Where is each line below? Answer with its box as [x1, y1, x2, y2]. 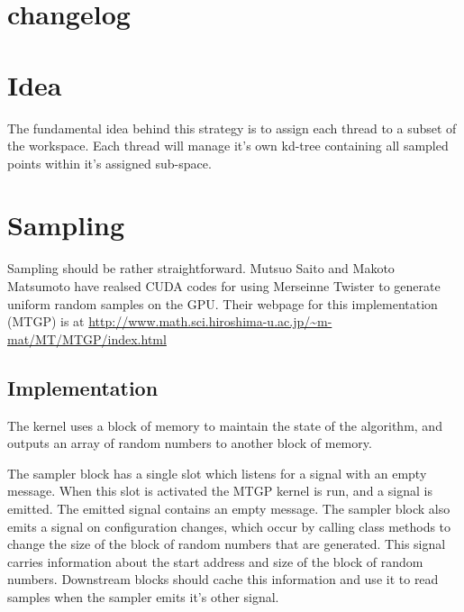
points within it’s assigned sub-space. [7, 153, 212, 172]
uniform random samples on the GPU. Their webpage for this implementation [7, 294, 438, 313]
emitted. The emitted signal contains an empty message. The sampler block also [7, 498, 450, 517]
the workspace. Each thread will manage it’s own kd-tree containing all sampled [7, 136, 449, 155]
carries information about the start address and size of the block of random [7, 552, 423, 571]
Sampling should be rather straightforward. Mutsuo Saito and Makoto [7, 259, 395, 278]
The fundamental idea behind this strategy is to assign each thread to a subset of [7, 118, 457, 137]
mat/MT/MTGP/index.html [7, 329, 167, 348]
